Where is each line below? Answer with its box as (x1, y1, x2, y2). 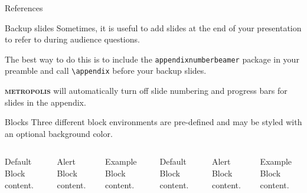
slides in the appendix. (5, 96, 86, 108)
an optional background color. (5, 127, 113, 139)
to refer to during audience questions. (5, 33, 140, 45)
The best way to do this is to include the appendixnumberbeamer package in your (5, 53, 299, 65)
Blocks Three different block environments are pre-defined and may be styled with (5, 116, 302, 128)
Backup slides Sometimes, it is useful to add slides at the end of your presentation (5, 21, 302, 34)
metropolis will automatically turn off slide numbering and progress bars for (5, 84, 288, 97)
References (5, 2, 43, 14)
